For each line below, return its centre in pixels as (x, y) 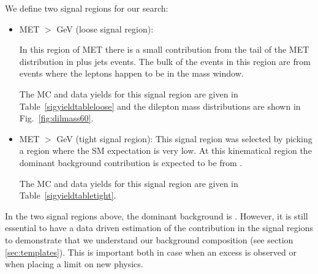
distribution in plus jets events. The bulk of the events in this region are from (165, 61)
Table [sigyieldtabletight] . (68, 195)
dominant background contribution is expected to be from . (131, 162)
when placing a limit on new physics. (74, 264)
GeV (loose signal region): (105, 29)
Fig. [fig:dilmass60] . (56, 118)
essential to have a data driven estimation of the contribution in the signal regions (159, 228)
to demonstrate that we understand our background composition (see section (149, 239)
